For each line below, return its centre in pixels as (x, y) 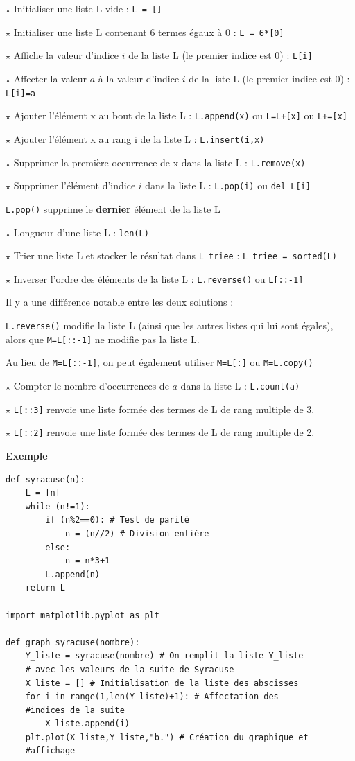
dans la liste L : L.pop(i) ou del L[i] (228, 185)
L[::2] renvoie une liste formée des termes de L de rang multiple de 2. (164, 432)
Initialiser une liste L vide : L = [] (88, 8)
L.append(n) (73, 574)
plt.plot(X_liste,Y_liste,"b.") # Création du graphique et (167, 737)
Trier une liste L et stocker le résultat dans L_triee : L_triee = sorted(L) (175, 255)
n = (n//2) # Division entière (137, 533)
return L (45, 588)
